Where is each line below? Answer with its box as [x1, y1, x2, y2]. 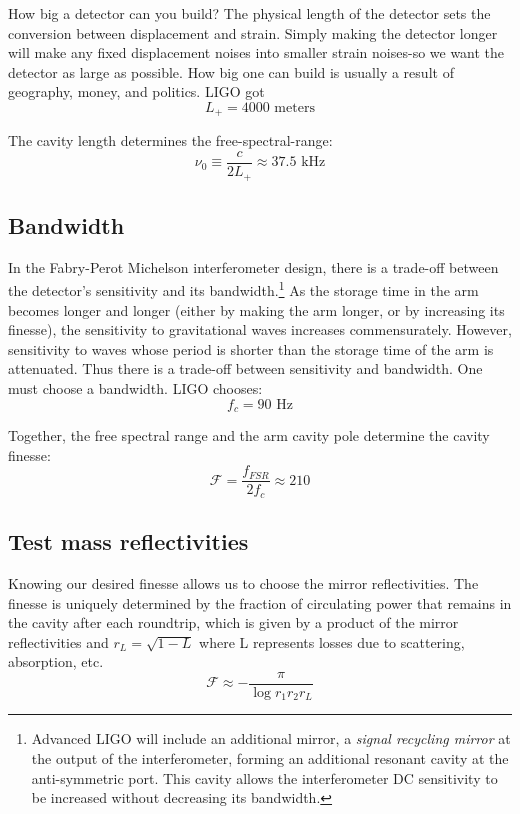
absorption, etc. [8, 651, 104, 672]
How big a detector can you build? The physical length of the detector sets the [8, 3, 491, 23]
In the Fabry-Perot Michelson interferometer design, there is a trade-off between [8, 256, 499, 277]
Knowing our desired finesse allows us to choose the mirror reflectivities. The [8, 572, 479, 593]
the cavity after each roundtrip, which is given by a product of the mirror [8, 612, 459, 633]
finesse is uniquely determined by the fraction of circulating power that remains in [8, 592, 512, 613]
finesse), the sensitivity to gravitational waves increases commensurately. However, [8, 319, 512, 340]
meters [274, 100, 315, 115]
